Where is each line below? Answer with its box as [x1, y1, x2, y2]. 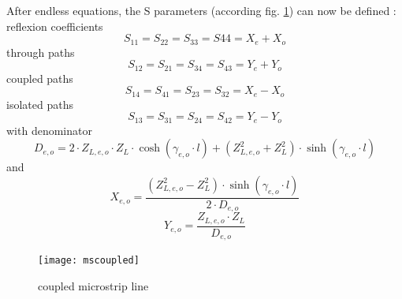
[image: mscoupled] [38, 255, 140, 267]
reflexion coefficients [6, 17, 103, 34]
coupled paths [6, 69, 73, 86]
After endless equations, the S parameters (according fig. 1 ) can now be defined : [6, 2, 396, 18]
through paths [6, 43, 75, 60]
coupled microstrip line [38, 278, 149, 294]
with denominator [6, 121, 92, 138]
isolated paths [6, 95, 73, 112]
